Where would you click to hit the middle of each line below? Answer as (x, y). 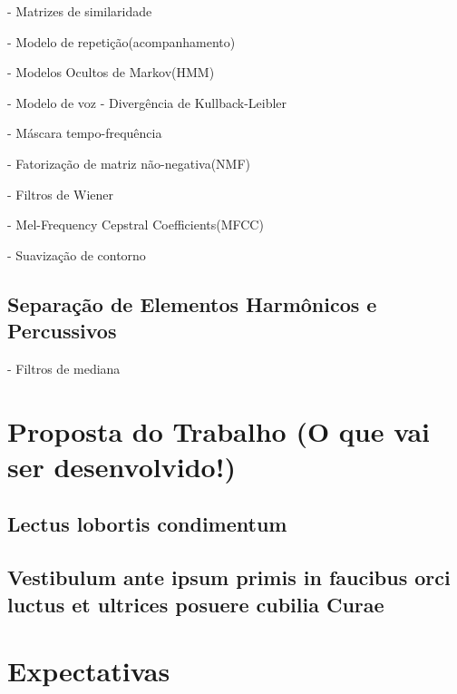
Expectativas (89, 671)
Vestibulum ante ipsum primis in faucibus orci (229, 577)
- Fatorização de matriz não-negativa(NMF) (129, 163)
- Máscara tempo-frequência (85, 133)
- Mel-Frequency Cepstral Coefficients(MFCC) (136, 225)
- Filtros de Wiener (61, 194)
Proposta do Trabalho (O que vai (219, 430)
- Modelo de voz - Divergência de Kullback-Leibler (147, 102)
